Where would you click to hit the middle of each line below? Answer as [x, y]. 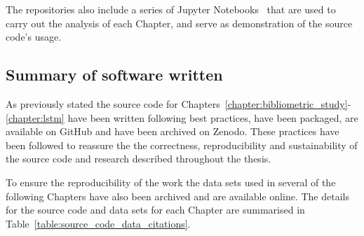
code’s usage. [34, 37]
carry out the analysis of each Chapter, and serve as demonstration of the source [179, 23]
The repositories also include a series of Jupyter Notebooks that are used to [171, 9]
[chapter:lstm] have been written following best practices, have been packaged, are [182, 117]
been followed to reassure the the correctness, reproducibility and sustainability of [182, 145]
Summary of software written [114, 75]
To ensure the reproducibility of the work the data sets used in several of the [171, 182]
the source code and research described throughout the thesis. [139, 159]
